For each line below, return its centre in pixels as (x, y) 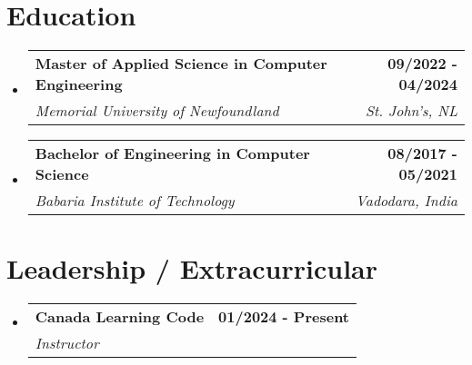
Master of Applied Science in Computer (181, 64)
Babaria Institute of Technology (135, 201)
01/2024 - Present (284, 317)
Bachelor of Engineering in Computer (172, 153)
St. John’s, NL (411, 111)
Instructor (67, 343)
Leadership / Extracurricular (192, 268)
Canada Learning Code (120, 317)
